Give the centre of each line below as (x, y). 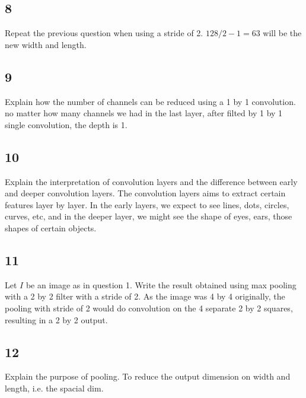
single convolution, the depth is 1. (66, 124)
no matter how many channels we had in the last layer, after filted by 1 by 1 (144, 113)
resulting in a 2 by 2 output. (56, 319)
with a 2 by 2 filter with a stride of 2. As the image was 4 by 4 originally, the (145, 296)
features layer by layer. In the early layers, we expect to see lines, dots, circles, (147, 204)
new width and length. (46, 44)
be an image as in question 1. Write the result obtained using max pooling (161, 284)
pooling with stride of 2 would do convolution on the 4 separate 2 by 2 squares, (149, 308)
